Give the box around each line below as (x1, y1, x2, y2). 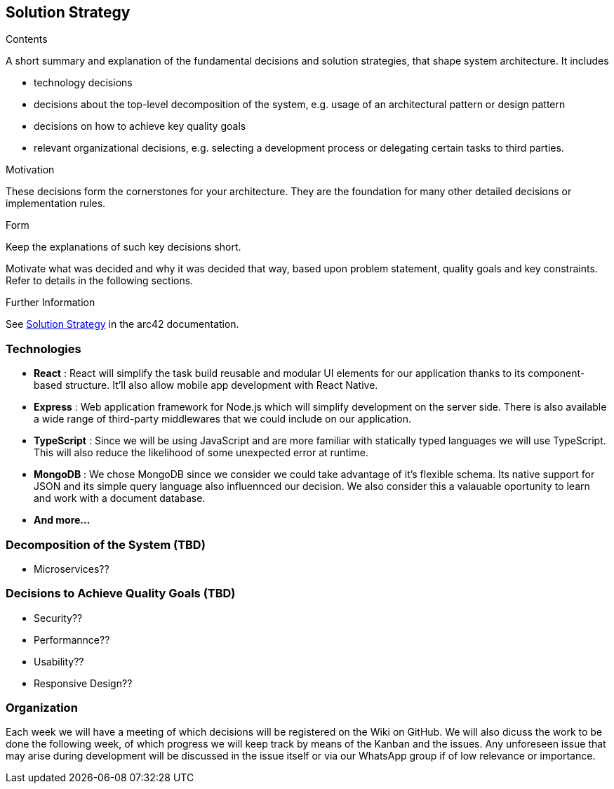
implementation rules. (6, 197, 106, 210)
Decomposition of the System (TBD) (6, 537, 206, 552)
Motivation (6, 164, 55, 176)
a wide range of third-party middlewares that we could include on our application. (34, 413, 411, 425)
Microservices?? (34, 562, 109, 575)
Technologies (6, 341, 81, 356)
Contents (6, 33, 48, 46)
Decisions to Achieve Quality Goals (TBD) (6, 586, 236, 601)
